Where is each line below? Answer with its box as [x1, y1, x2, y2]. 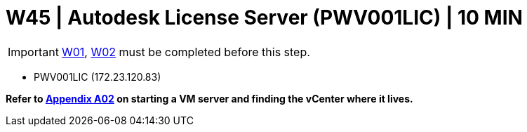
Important [8, 44, 59, 59]
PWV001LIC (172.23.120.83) [34, 70, 161, 83]
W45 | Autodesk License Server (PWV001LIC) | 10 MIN [6, 6, 523, 29]
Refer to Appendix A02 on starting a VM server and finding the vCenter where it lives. [6, 92, 413, 105]
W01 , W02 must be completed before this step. [61, 44, 310, 59]
